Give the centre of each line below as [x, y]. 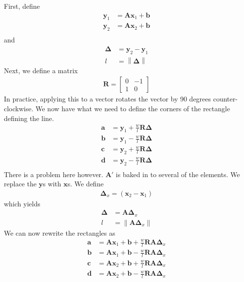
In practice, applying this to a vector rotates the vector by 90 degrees [108, 99]
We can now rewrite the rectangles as [60, 232]
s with [52, 184]
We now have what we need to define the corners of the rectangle [133, 108]
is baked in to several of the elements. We [178, 174]
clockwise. [19, 108]
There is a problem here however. [54, 174]
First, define [22, 6]
